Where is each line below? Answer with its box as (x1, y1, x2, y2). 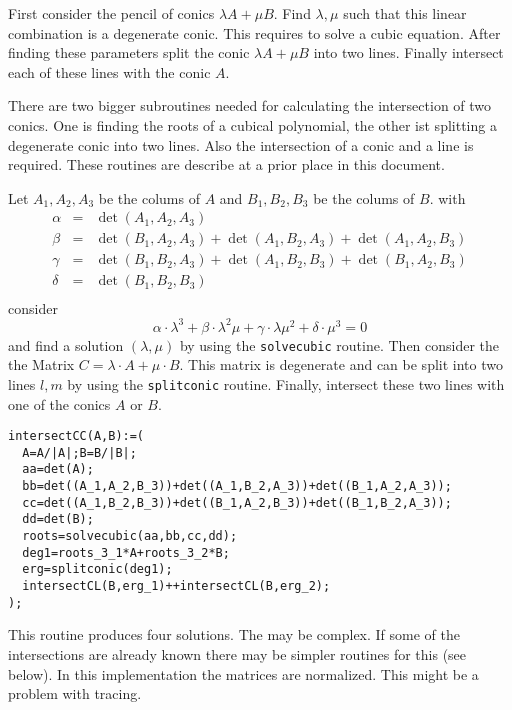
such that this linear (343, 3, 467, 23)
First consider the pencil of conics (8, 3, 215, 23)
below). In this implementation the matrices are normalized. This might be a (8, 663, 479, 684)
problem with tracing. (8, 683, 142, 704)
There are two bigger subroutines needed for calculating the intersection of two (8, 95, 492, 116)
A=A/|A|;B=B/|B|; (22, 445, 137, 460)
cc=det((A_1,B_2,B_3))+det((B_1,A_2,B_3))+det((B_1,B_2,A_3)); (22, 495, 452, 510)
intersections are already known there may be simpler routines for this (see (8, 643, 467, 664)
